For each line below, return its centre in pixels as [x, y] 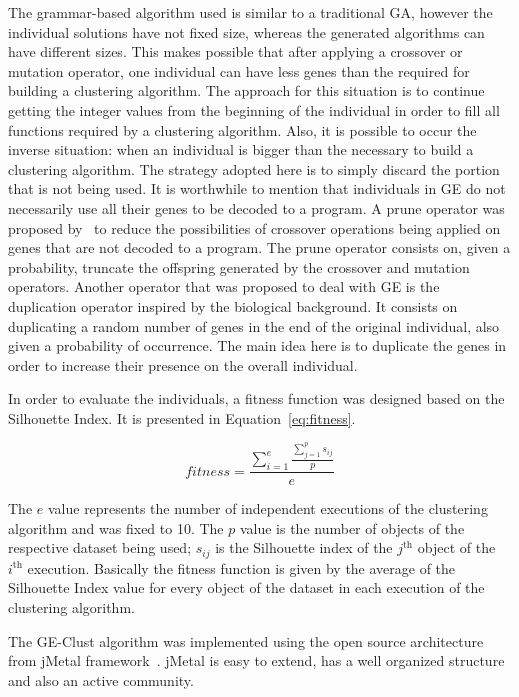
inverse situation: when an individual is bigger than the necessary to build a [241, 149]
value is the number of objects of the [352, 527]
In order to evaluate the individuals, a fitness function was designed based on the [256, 398]
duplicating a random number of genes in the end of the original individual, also [254, 325]
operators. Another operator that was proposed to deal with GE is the [224, 286]
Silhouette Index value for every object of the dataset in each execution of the [246, 587]
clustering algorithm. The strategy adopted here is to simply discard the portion [254, 168]
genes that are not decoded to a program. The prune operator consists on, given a [259, 247]
